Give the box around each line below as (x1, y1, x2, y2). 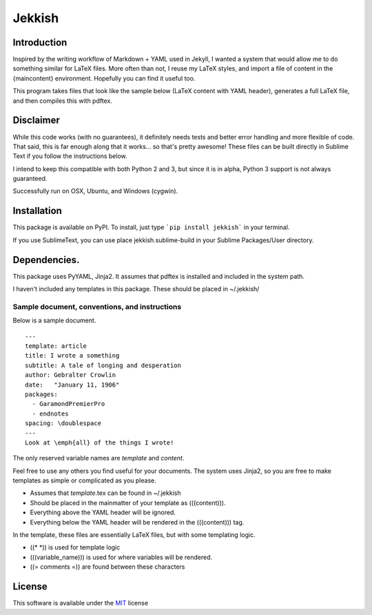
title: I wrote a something (25, 352, 120, 360)
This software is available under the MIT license (12, 599, 149, 607)
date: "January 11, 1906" (25, 380, 120, 389)
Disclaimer (12, 115, 60, 126)
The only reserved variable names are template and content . (12, 454, 185, 462)
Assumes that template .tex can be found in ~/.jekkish (30, 489, 181, 497)
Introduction (12, 37, 68, 48)
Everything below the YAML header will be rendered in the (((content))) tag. (30, 518, 245, 526)
